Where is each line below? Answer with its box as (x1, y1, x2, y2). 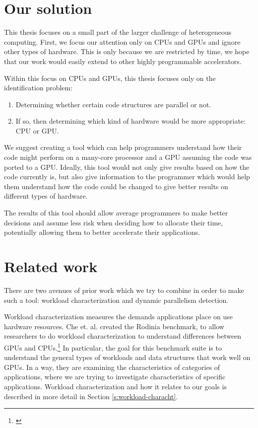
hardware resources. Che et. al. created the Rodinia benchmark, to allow (4, 321, 224, 331)
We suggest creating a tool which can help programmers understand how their (4, 142, 242, 152)
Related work (4, 256, 98, 276)
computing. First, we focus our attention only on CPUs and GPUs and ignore (4, 36, 241, 47)
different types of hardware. (4, 191, 88, 201)
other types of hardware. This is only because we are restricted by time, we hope (4, 46, 250, 57)
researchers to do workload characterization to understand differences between (4, 331, 242, 341)
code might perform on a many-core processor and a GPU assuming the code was (4, 152, 252, 162)
